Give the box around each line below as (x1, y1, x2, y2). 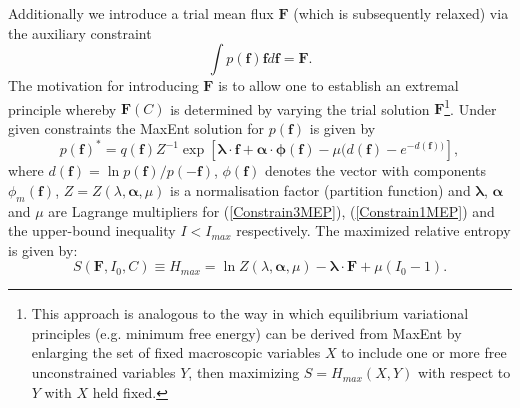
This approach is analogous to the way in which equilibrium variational (31, 303, 469, 324)
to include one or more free (341, 342, 507, 363)
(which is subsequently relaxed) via (293, 3, 509, 23)
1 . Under (444, 95, 497, 119)
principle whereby (8, 98, 117, 119)
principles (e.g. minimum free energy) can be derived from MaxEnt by (31, 322, 462, 343)
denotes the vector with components (265, 160, 487, 181)
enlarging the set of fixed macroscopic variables (31, 342, 321, 363)
